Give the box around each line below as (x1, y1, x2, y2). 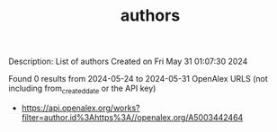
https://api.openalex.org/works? (21, 102, 140, 113)
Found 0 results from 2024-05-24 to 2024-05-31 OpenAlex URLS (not (8, 74, 269, 84)
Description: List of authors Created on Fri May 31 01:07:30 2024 (8, 56, 248, 67)
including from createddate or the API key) (8, 83, 156, 95)
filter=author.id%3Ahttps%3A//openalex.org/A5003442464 (21, 111, 244, 122)
